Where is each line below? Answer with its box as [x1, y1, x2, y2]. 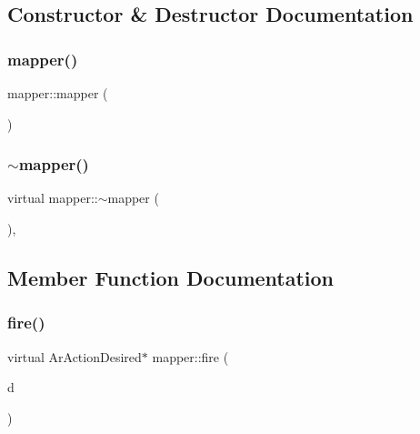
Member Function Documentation [7, 263, 335, 291]
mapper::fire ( [152, 347, 229, 366]
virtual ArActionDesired [7, 347, 142, 366]
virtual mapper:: [7, 188, 98, 207]
